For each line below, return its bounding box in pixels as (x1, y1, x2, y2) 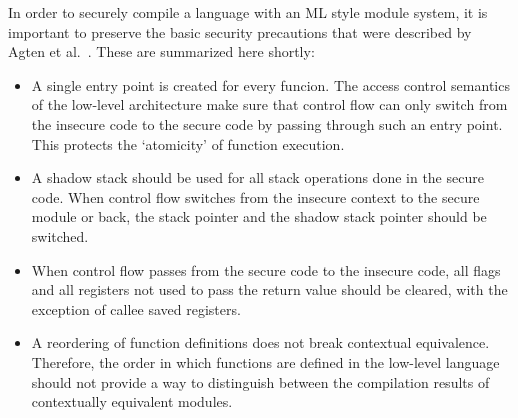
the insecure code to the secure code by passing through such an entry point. (31, 113, 503, 134)
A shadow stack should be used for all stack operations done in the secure (31, 167, 484, 188)
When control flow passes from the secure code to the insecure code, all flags (31, 259, 501, 280)
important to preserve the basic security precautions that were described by (8, 21, 472, 42)
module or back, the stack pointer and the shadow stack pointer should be (31, 206, 487, 227)
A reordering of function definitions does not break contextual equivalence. (31, 332, 490, 353)
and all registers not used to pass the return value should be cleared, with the (31, 279, 508, 300)
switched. (31, 225, 89, 246)
